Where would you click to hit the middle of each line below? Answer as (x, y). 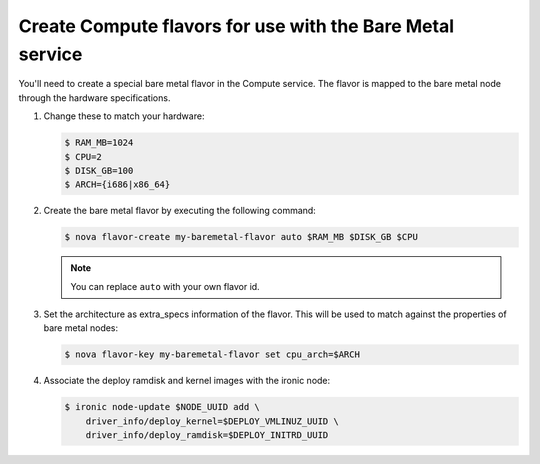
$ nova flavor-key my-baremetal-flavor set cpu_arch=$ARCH (212, 354)
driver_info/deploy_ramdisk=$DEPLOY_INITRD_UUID (207, 435)
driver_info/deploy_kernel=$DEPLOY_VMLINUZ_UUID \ (212, 421)
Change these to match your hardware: (124, 116)
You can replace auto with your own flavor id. (165, 286)
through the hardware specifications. (94, 97)
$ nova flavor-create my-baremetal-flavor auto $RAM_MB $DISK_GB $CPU (241, 237)
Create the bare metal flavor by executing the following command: (180, 211)
